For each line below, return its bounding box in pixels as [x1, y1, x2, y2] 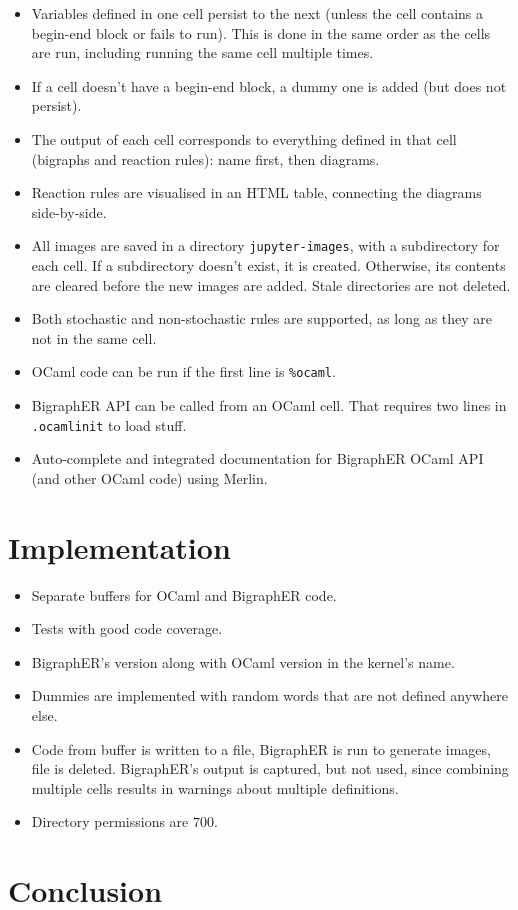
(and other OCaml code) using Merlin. [31, 467, 268, 488]
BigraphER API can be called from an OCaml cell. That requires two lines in [31, 395, 507, 416]
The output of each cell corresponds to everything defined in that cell [31, 128, 457, 149]
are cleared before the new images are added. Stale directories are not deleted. [31, 274, 511, 295]
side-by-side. [31, 201, 107, 222]
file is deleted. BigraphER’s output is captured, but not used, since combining [31, 758, 509, 779]
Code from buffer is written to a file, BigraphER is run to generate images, [31, 738, 491, 759]
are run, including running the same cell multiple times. [31, 42, 374, 63]
